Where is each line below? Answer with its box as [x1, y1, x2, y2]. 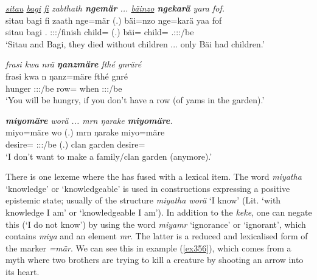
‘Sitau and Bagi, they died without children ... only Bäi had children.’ [5, 37, 265, 50]
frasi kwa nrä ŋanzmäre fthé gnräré [5, 58, 142, 70]
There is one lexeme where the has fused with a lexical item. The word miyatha [5, 170, 302, 183]
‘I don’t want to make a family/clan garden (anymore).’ [5, 149, 212, 162]
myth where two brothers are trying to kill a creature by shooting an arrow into [5, 253, 304, 266]
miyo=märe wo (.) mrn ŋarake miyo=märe [5, 126, 165, 138]
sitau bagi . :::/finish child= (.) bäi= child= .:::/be [5, 26, 194, 38]
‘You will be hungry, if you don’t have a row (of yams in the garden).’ [5, 94, 265, 106]
